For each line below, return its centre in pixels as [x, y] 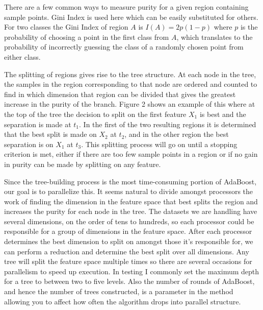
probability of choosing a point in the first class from [87, 37]
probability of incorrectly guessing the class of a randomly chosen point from [124, 47]
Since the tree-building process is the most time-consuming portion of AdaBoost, [130, 181]
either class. [22, 56]
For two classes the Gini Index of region [66, 27]
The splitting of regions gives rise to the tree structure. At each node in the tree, [130, 74]
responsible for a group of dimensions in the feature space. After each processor [128, 231]
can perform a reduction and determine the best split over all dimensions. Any [127, 251]
